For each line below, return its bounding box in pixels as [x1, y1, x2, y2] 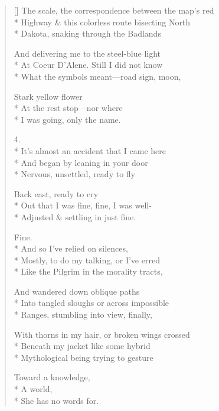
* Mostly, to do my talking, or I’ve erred [14, 253, 160, 266]
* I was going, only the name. [14, 113, 121, 125]
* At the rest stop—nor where [14, 102, 123, 114]
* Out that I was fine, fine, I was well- [14, 199, 152, 211]
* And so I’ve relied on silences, [14, 242, 128, 255]
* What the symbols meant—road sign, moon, [14, 70, 181, 82]
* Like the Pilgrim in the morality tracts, [14, 265, 163, 278]
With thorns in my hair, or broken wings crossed [14, 328, 190, 340]
